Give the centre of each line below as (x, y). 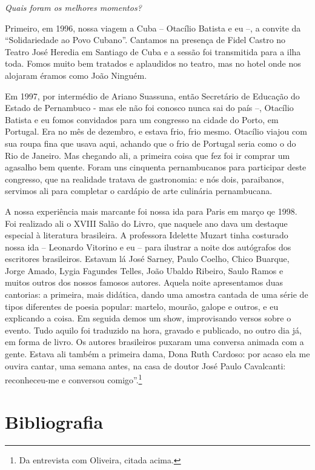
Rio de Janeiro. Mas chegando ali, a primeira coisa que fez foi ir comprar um (148, 155)
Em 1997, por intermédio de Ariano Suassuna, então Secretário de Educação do (152, 96)
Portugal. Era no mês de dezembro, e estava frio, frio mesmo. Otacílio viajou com (156, 131)
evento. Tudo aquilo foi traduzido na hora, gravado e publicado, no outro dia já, (153, 330)
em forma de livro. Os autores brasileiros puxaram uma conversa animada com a (154, 342)
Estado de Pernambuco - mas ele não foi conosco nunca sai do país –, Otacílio (149, 108)
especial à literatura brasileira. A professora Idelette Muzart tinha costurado (147, 235)
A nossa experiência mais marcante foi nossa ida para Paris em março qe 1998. (151, 211)
